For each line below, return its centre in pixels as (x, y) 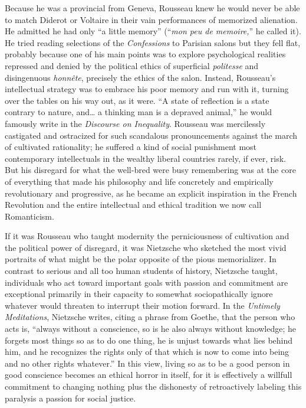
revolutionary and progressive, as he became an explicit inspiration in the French (151, 193)
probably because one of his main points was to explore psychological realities (145, 54)
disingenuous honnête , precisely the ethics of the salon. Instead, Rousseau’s (140, 77)
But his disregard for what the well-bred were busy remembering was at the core (150, 170)
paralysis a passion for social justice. (70, 398)
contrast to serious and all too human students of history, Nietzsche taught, (141, 271)
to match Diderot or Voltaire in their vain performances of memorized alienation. (151, 19)
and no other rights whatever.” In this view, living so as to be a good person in (147, 363)
